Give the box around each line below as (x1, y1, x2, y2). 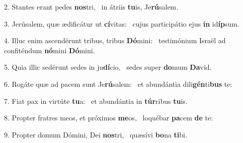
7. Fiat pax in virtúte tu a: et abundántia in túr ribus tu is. (4, 95, 188, 106)
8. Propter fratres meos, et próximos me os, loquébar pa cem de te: (4, 112, 213, 123)
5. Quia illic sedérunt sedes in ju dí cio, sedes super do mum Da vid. (4, 62, 212, 72)
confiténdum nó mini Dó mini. (4, 45, 95, 55)
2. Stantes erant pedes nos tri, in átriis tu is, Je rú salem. (4, 2, 179, 12)
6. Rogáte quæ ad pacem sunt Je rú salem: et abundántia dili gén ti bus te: (4, 78, 232, 89)
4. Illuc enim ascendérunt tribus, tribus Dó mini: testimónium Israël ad (4, 35, 226, 46)
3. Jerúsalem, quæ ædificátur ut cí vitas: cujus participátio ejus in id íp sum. (4, 18, 239, 29)
